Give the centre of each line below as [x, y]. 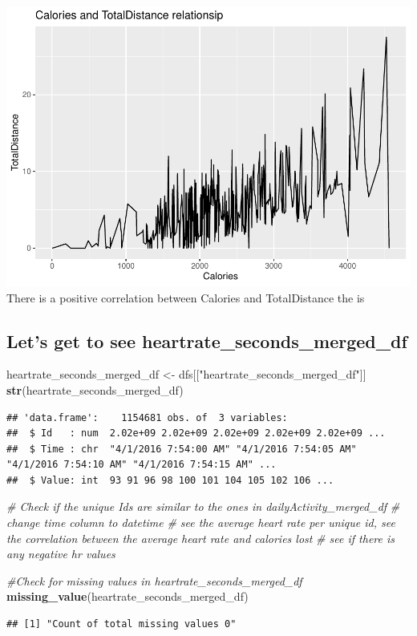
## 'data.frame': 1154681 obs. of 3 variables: [147, 417]
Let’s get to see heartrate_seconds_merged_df [207, 340]
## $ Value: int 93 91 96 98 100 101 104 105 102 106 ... [170, 480]
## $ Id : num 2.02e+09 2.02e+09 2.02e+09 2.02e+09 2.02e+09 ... [196, 433]
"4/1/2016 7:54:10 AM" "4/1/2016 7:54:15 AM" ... [142, 465]
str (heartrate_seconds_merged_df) [95, 389]
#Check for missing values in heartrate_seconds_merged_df [154, 580]
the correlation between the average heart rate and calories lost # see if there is [200, 538]
